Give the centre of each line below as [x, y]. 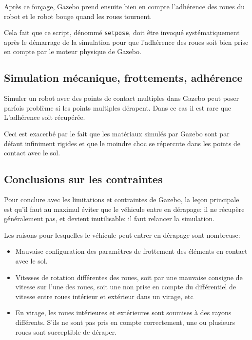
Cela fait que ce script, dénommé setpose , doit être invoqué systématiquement [122, 32]
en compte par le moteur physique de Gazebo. [73, 51]
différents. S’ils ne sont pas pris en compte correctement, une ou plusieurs [125, 322]
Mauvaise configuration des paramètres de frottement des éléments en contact [131, 251]
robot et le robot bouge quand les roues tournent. [78, 16]
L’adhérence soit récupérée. [45, 117]
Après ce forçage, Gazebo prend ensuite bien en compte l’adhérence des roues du [125, 6]
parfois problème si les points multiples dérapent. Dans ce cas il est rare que [118, 107]
